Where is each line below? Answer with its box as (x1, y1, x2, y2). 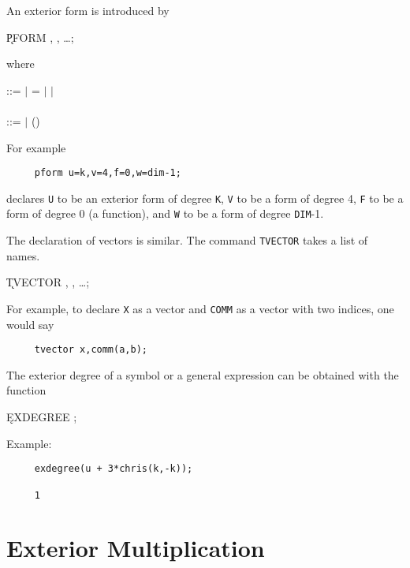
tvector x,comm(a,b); (34, 344, 147, 356)
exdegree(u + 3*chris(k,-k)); (34, 463, 193, 475)
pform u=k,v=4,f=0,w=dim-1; (34, 167, 181, 179)
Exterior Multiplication (6, 532, 265, 564)
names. (6, 247, 40, 263)
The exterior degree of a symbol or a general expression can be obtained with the (6, 366, 399, 383)
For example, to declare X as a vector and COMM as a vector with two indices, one (6, 300, 394, 316)
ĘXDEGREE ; (6, 409, 77, 425)
